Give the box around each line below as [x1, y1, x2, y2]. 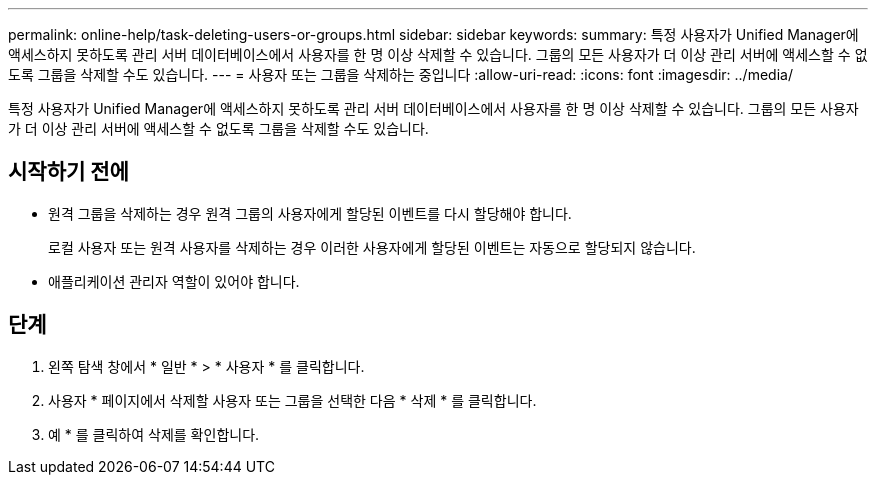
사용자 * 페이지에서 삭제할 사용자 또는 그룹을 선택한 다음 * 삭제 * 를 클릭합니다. [48, 391, 537, 409]
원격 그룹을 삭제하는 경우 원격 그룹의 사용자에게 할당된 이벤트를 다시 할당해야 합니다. [48, 204, 572, 222]
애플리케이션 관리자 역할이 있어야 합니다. [48, 272, 300, 290]
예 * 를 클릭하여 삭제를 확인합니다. [48, 425, 260, 443]
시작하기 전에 [8, 159, 129, 185]
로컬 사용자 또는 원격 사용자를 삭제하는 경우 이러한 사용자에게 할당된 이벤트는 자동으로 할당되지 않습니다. [48, 238, 696, 256]
